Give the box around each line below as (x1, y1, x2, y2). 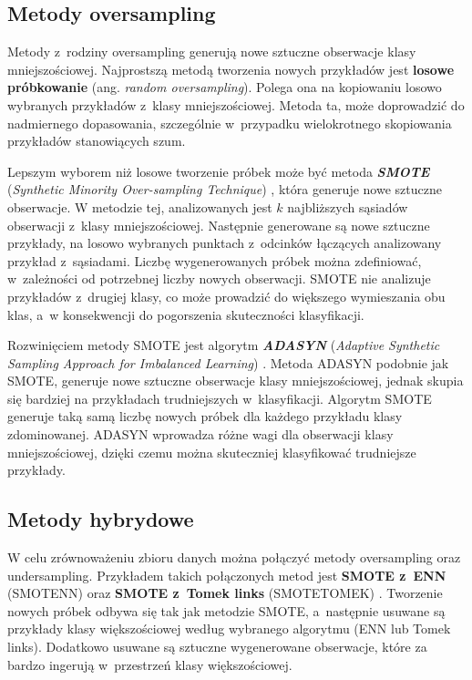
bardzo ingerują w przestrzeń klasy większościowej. (7, 654, 292, 674)
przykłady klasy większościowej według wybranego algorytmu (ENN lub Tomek (7, 619, 451, 638)
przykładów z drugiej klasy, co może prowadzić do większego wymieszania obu (7, 286, 446, 305)
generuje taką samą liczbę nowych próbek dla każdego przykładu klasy (7, 407, 403, 426)
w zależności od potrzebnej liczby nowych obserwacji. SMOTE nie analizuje (7, 269, 431, 288)
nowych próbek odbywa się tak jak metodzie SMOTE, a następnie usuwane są (7, 601, 446, 620)
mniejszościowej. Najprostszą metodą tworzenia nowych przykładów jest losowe (7, 59, 455, 78)
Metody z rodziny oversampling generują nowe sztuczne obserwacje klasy (7, 42, 416, 61)
